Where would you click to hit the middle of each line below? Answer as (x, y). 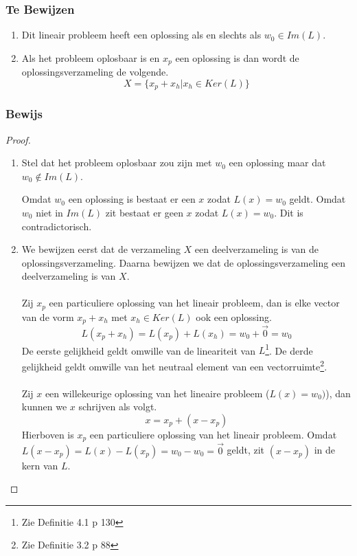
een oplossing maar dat (277, 163)
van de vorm (48, 316)
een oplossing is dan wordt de (237, 57)
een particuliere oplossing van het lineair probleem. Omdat (213, 434)
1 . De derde (289, 349)
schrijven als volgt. (118, 407)
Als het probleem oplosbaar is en (91, 57)
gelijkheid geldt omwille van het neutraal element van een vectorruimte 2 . (174, 365)
